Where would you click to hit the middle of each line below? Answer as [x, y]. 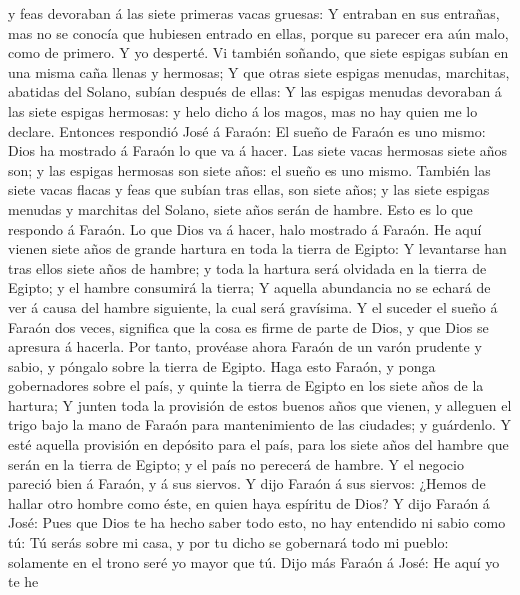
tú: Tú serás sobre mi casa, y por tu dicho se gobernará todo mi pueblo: [228, 542]
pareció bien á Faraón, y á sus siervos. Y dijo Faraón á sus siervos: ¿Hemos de [247, 483]
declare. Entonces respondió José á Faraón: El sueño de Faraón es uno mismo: [247, 130]
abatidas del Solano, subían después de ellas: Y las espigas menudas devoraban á [255, 91]
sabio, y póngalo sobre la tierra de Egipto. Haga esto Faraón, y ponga [222, 365]
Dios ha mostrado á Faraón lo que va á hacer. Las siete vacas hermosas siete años [258, 150]
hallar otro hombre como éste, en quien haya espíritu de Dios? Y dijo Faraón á [249, 502]
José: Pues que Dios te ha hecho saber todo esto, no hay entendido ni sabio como [257, 522]
